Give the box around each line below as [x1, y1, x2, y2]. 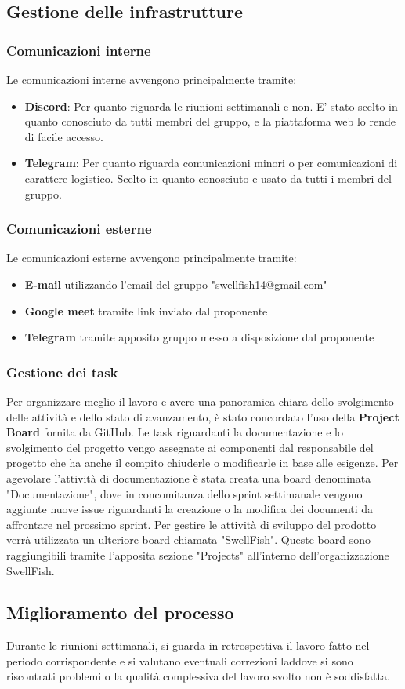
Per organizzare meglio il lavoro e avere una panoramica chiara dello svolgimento [6, 392, 394, 409]
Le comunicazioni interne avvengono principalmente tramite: [6, 71, 297, 87]
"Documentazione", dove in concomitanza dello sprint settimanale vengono [6, 485, 363, 501]
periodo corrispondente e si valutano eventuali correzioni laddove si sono [6, 652, 353, 669]
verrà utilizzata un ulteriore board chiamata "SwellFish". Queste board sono [6, 531, 371, 548]
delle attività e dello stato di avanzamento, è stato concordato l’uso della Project [6, 408, 400, 425]
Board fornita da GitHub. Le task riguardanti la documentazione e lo [6, 424, 343, 440]
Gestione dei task [6, 362, 118, 381]
